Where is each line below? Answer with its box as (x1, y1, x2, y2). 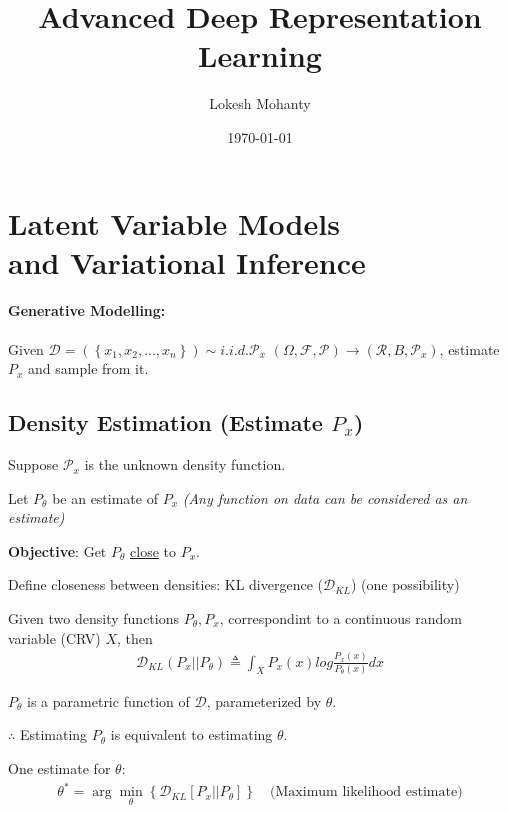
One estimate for (8, 758, 111, 779)
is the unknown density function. (84, 454, 286, 475)
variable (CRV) (8, 627, 101, 648)
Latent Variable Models (8, 202, 340, 243)
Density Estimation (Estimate (8, 407, 323, 438)
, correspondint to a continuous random (219, 608, 462, 629)
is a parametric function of (27, 690, 190, 711)
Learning (198, 35, 322, 76)
